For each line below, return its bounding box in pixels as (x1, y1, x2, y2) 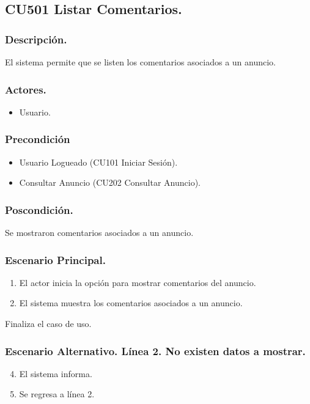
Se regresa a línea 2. (19, 387, 95, 400)
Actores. (5, 81, 46, 97)
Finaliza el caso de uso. (5, 317, 92, 330)
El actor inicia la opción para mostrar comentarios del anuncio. (19, 276, 256, 288)
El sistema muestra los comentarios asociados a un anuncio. (19, 296, 243, 309)
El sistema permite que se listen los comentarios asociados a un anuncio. (5, 56, 276, 68)
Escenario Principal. (5, 252, 106, 267)
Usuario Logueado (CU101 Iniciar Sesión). (19, 155, 178, 168)
